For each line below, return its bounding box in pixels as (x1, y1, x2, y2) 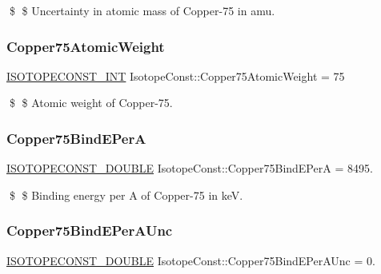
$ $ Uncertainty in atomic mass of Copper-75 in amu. (9, 2, 275, 18)
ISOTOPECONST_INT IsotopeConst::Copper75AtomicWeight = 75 (6, 67, 345, 84)
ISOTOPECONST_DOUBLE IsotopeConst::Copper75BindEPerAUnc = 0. (6, 252, 375, 268)
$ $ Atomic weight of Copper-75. (9, 94, 173, 111)
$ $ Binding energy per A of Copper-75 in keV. (9, 186, 243, 203)
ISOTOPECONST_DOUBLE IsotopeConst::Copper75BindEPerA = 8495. (6, 160, 373, 177)
